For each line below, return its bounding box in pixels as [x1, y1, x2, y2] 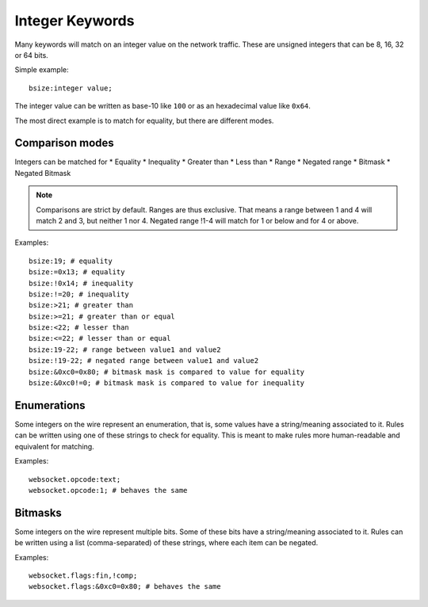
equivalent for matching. [14, 441, 94, 451]
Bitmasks [14, 506, 63, 519]
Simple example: [14, 65, 69, 74]
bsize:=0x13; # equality [29, 268, 125, 277]
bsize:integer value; [29, 83, 113, 93]
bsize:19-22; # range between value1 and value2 [29, 345, 221, 354]
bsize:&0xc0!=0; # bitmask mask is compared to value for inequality [29, 379, 305, 387]
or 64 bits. [14, 50, 49, 59]
